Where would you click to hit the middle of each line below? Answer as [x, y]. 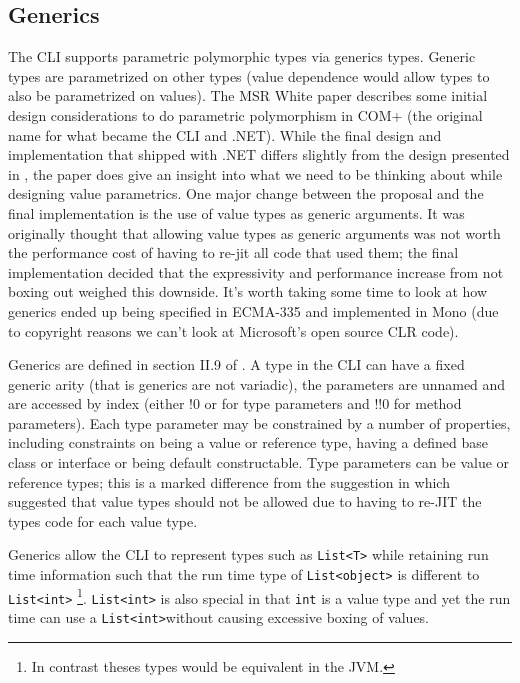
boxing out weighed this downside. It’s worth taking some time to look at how [248, 291]
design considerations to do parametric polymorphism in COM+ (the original [245, 114]
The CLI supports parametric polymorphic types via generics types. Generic [242, 56]
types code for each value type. [103, 520]
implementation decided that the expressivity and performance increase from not [256, 271]
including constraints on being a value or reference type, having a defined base [248, 442]
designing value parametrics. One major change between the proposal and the [246, 193]
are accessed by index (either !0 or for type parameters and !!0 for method [235, 403]
